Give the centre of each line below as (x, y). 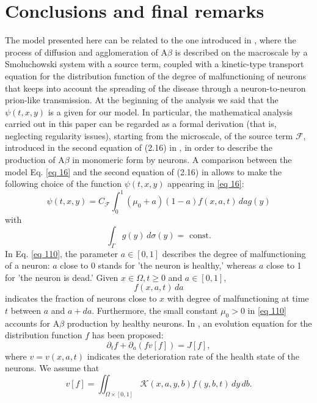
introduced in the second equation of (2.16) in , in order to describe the (139, 147)
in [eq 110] (267, 310)
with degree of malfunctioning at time (238, 298)
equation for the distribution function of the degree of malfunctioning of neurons (156, 75)
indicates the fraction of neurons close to (81, 298)
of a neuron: (27, 265)
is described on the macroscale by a (241, 52)
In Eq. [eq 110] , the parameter (62, 253)
